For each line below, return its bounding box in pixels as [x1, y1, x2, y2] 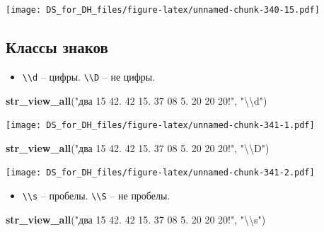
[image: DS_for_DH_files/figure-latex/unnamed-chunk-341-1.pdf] [6, 120, 315, 131]
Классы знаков [6, 36, 108, 58]
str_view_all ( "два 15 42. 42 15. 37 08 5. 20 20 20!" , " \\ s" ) [6, 211, 266, 226]
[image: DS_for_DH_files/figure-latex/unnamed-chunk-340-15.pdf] [6, 5, 320, 15]
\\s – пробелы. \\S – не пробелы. [22, 188, 170, 203]
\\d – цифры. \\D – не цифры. [22, 69, 156, 83]
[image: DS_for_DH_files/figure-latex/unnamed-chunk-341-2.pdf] [6, 168, 315, 178]
